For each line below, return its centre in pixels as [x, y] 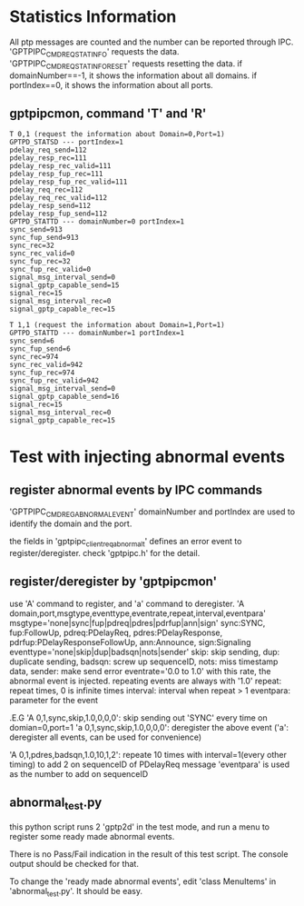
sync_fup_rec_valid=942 [54, 381]
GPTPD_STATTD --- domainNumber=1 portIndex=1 [97, 334]
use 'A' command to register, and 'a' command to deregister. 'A [127, 603]
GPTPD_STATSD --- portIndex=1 [67, 143]
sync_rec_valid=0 [42, 254]
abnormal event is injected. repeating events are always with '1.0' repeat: [146, 681]
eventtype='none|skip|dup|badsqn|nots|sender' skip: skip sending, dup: [145, 652]
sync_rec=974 [34, 357]
